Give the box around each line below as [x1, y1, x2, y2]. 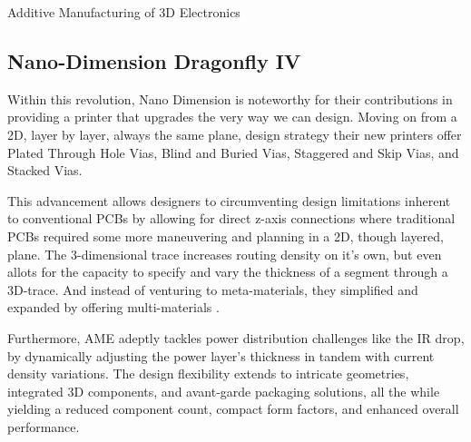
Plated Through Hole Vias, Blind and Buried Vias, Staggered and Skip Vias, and [7, 142, 459, 162]
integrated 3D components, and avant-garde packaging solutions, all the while [7, 381, 440, 400]
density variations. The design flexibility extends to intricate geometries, [7, 364, 409, 383]
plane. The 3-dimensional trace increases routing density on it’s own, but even [7, 244, 442, 263]
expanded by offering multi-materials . [7, 298, 220, 317]
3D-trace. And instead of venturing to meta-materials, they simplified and [7, 280, 418, 299]
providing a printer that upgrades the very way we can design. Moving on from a [7, 107, 457, 126]
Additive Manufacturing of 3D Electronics [7, 3, 240, 21]
